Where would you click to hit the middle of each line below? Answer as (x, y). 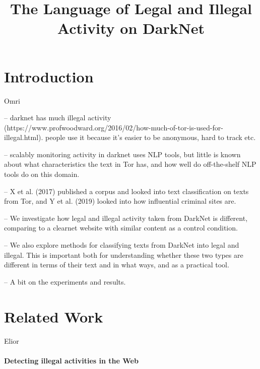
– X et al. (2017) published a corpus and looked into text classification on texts (126, 191)
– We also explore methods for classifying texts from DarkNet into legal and (122, 245)
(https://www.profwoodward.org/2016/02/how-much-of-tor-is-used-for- (114, 127)
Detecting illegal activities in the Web (71, 360)
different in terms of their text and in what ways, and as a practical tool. (117, 265)
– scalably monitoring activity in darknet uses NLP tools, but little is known (122, 154)
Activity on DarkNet (131, 28)
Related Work (54, 316)
